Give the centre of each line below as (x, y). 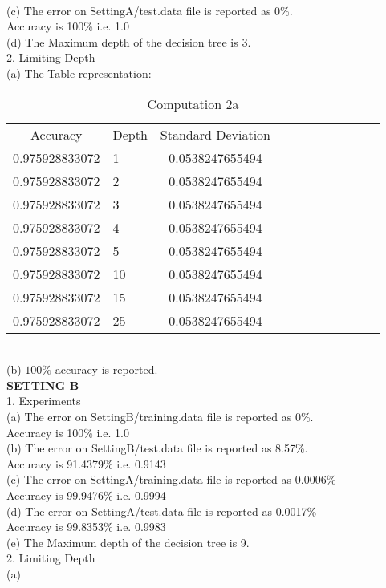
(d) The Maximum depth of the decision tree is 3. (129, 41)
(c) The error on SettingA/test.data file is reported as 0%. (150, 10)
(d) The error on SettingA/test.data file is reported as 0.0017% (162, 511)
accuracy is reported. (106, 369)
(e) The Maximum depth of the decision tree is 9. (128, 542)
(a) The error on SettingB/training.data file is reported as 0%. (160, 416)
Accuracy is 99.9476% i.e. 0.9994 (86, 495)
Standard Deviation (215, 134)
